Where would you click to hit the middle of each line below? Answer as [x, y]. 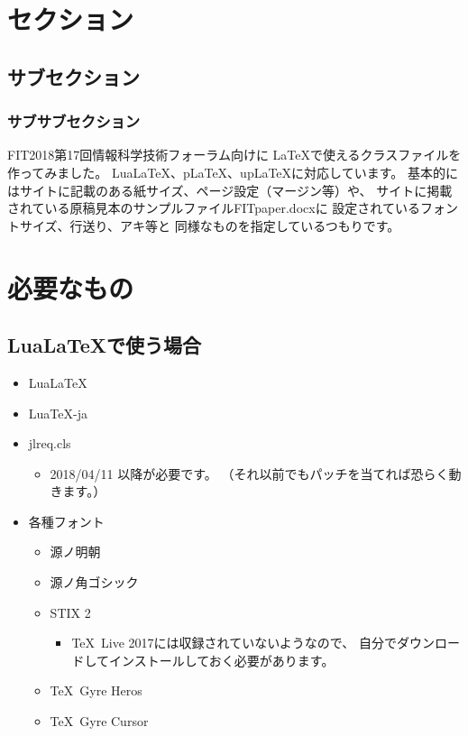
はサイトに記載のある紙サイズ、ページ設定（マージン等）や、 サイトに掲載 [230, 190]
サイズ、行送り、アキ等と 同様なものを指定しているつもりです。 [210, 225]
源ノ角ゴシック [94, 582]
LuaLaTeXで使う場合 [105, 345]
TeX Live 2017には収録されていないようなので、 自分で [234, 643]
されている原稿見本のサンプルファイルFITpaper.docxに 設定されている [214, 208]
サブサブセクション [74, 121]
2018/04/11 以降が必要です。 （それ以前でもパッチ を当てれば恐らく [249, 473]
